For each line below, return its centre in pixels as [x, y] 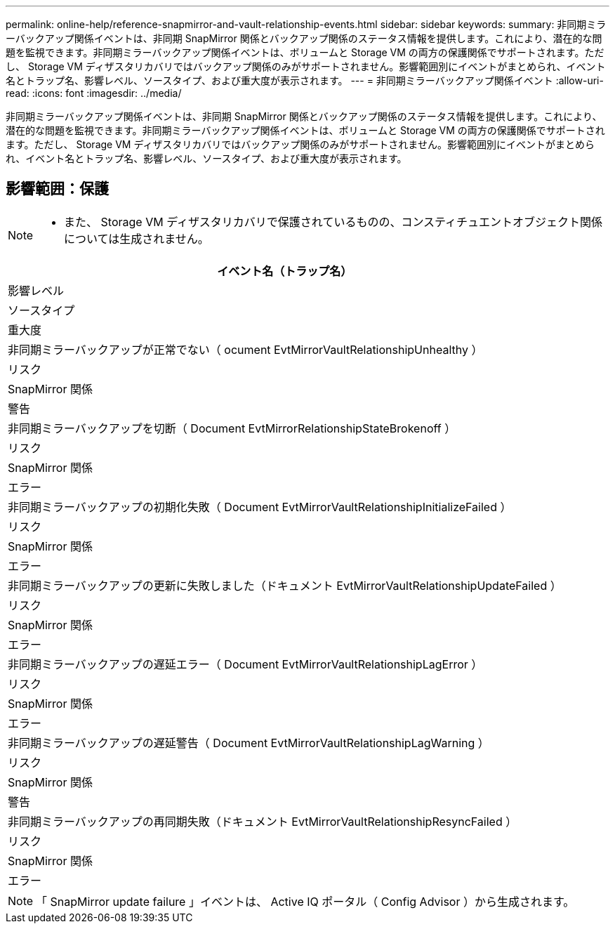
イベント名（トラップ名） [285, 271]
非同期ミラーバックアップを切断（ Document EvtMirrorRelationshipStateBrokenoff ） [232, 428]
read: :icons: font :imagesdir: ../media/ [94, 93]
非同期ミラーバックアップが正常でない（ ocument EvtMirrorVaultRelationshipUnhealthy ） [245, 349]
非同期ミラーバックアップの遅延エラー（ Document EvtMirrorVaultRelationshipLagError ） [245, 664]
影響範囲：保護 [57, 189]
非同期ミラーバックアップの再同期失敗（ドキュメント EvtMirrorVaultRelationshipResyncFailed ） [263, 821]
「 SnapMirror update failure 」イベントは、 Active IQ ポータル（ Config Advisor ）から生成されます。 [305, 901]
